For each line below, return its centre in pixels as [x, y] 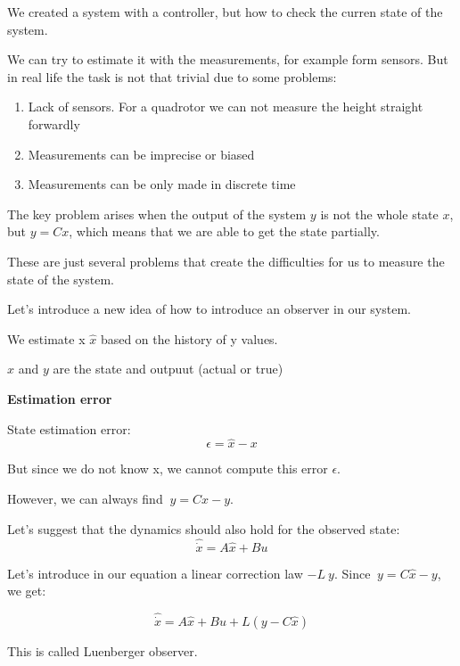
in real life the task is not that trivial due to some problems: [172, 76]
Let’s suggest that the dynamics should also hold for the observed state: [204, 528]
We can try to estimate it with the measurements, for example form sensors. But [228, 59]
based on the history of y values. [189, 338]
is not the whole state [379, 214]
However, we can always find [85, 498]
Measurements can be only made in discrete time [162, 184]
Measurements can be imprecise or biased [141, 154]
